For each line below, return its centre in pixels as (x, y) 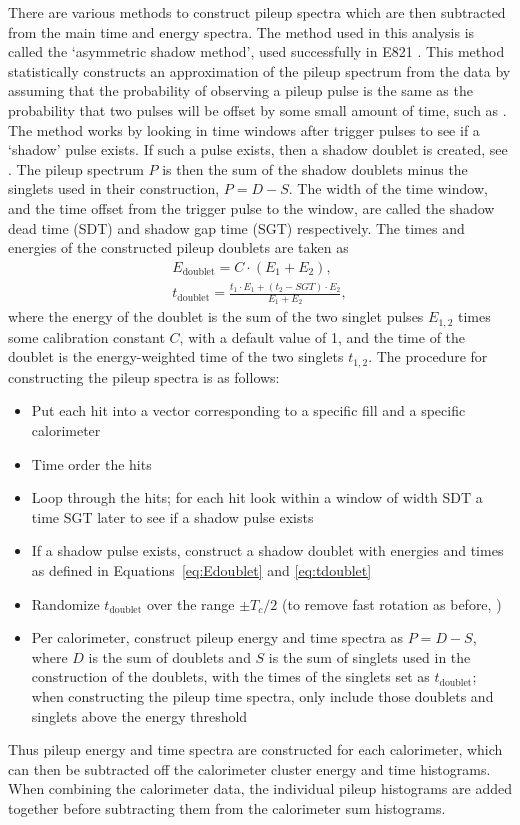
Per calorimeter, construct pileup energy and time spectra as (217, 637)
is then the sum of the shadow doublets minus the (315, 168)
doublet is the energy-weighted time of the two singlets (176, 356)
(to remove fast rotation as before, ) (391, 603)
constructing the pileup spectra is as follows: (144, 376)
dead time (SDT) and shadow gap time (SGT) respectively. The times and (236, 227)
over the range (190, 603)
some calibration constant (86, 336)
